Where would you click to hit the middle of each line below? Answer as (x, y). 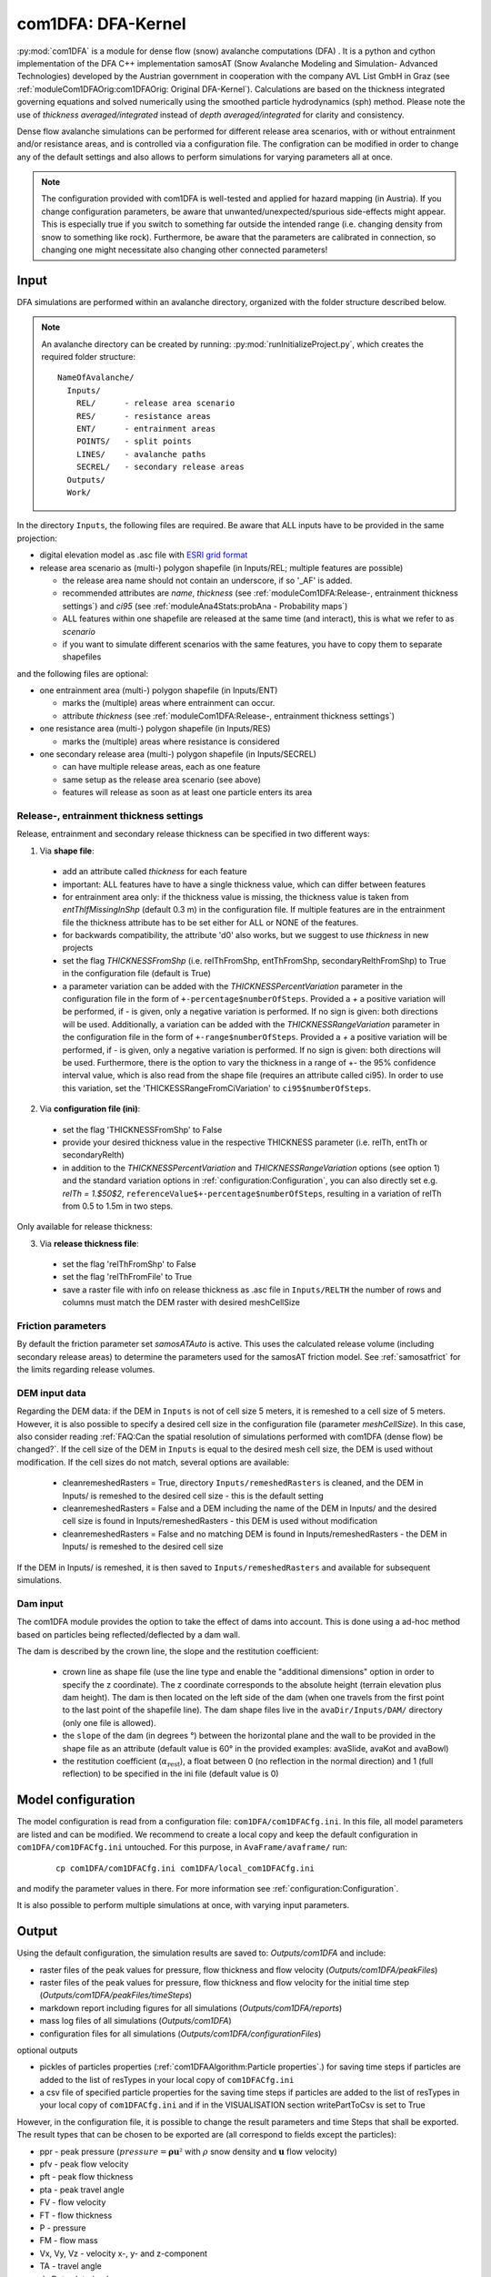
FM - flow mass (69, 2241)
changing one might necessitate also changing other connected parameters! (185, 250)
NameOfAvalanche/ (96, 378)
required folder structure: (89, 357)
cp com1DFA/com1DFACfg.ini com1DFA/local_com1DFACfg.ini (185, 1868)
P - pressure (63, 2228)
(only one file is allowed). (109, 1722)
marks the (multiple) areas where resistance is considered (171, 741)
